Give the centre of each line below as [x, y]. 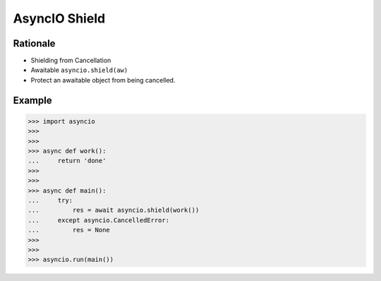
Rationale [34, 43]
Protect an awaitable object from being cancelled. [103, 80]
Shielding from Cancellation [71, 61]
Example [32, 100]
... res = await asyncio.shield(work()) [114, 210]
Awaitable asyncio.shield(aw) [79, 70]
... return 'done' [67, 161]
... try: [50, 200]
